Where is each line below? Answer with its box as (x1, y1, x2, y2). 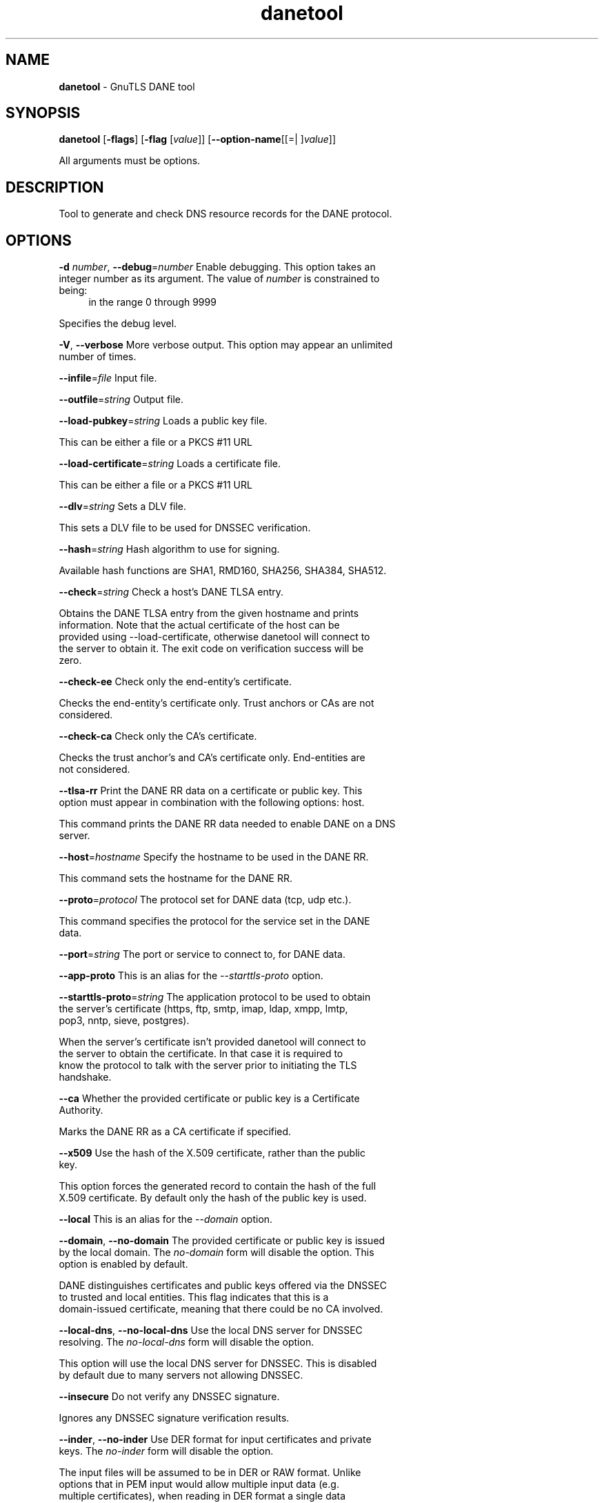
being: (59, 284, 88, 297)
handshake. (59, 1071, 112, 1083)
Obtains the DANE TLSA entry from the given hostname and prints (59, 607, 359, 620)
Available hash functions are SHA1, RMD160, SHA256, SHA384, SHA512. (59, 564, 387, 577)
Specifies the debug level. (59, 317, 177, 330)
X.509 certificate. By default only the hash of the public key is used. (59, 1192, 367, 1204)
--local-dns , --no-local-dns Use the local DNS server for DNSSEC (59, 1324, 363, 1337)
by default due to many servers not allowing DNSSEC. (59, 1369, 303, 1382)
